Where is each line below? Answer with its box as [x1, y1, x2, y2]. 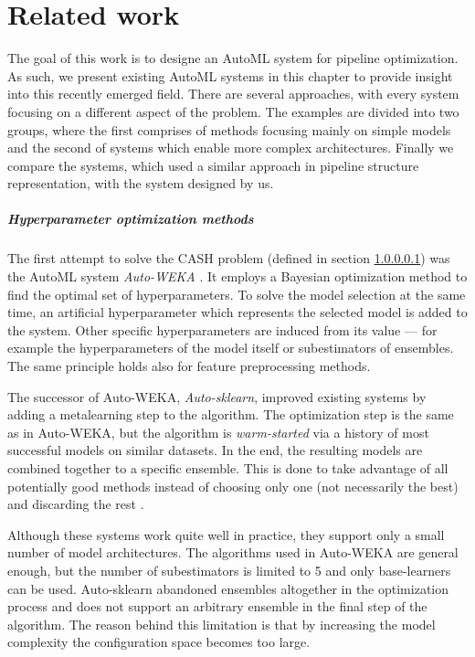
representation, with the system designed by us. [7, 174, 274, 193]
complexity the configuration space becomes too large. [7, 632, 311, 652]
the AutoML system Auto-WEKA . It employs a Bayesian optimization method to [7, 267, 468, 286]
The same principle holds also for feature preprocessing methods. [7, 356, 371, 375]
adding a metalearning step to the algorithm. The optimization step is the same [7, 405, 454, 424]
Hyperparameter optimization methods [7, 209, 254, 228]
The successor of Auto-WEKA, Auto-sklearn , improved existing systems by [7, 387, 427, 406]
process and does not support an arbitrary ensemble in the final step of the [7, 597, 427, 616]
